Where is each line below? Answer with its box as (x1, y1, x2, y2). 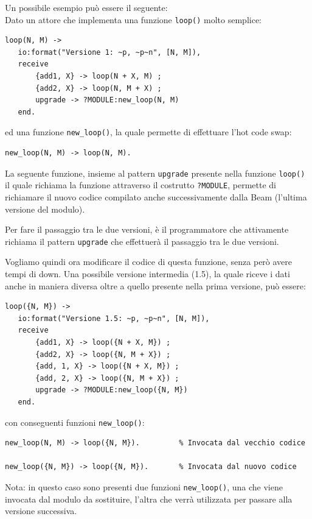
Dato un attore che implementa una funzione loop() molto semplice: (5, 13, 262, 26)
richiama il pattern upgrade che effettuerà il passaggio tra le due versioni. (5, 235, 279, 247)
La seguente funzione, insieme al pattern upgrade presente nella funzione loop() (5, 166, 305, 179)
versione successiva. (5, 504, 77, 517)
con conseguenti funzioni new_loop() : (5, 415, 145, 428)
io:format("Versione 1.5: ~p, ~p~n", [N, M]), (18, 314, 210, 323)
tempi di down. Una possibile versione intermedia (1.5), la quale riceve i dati (5, 267, 290, 280)
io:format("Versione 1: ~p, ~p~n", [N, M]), (18, 48, 201, 57)
